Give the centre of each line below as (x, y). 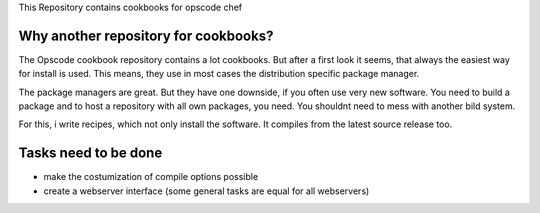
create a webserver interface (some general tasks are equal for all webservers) (206, 191)
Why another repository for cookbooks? (146, 35)
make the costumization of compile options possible (151, 177)
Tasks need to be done (90, 153)
